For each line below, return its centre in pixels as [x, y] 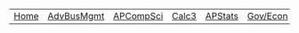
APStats [222, 16]
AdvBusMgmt [76, 16]
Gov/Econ [267, 16]
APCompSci [138, 16]
